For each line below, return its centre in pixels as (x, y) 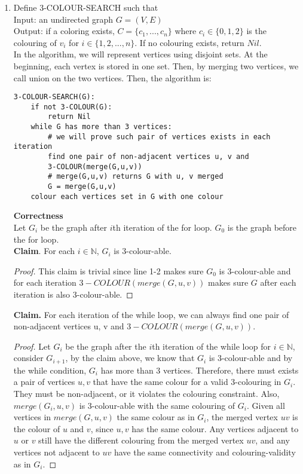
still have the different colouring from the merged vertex (141, 440)
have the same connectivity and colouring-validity (205, 452)
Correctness (38, 215)
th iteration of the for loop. (162, 227)
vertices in (32, 417)
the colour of (37, 428)
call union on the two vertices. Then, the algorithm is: (112, 77)
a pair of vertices (44, 382)
